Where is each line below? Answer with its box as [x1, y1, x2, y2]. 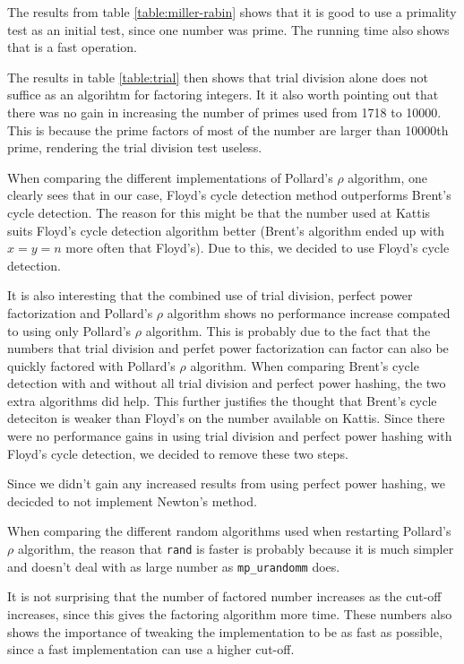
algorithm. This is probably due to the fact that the [145, 321, 431, 340]
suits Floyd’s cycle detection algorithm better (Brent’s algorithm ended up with [7, 220, 445, 239]
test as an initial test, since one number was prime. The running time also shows [7, 20, 450, 39]
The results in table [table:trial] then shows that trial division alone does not [7, 67, 429, 86]
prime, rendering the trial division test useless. [7, 138, 262, 157]
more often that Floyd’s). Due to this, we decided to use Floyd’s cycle [65, 238, 450, 257]
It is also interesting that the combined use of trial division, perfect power [7, 286, 413, 305]
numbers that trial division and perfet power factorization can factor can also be [7, 339, 449, 358]
